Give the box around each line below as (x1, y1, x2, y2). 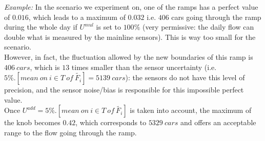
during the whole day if (4, 21, 77, 32)
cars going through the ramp (171, 11, 261, 22)
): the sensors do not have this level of (125, 72, 245, 83)
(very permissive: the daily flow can (142, 21, 254, 32)
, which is (30, 61, 60, 72)
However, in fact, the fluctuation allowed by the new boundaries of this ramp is (4, 51, 253, 62)
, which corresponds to (75, 117, 147, 128)
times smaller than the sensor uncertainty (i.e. (71, 61, 217, 72)
